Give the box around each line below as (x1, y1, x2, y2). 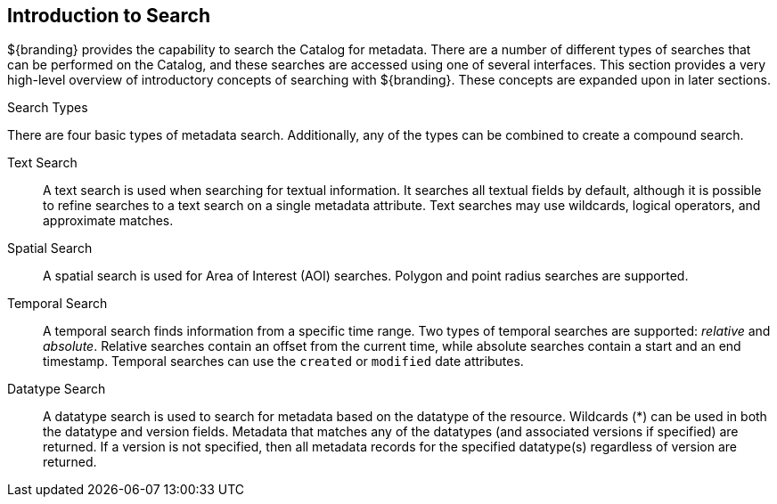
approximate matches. (43, 213, 174, 229)
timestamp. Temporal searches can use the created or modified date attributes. (43, 354, 524, 370)
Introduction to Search (7, 4, 211, 27)
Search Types (7, 100, 88, 116)
